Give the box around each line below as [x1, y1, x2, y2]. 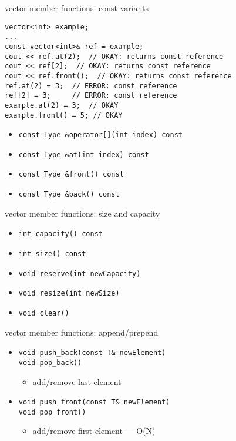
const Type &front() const [18, 170, 124, 179]
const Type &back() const [18, 190, 120, 199]
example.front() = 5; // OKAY [5, 111, 123, 120]
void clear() [18, 309, 69, 317]
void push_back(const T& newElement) [18, 349, 166, 357]
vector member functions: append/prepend [5, 326, 159, 338]
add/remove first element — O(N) [32, 425, 156, 437]
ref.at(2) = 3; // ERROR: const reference [5, 81, 177, 90]
